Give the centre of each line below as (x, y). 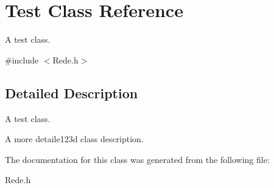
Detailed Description (72, 92)
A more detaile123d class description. (74, 139)
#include (22, 60)
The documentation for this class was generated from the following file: (137, 159)
